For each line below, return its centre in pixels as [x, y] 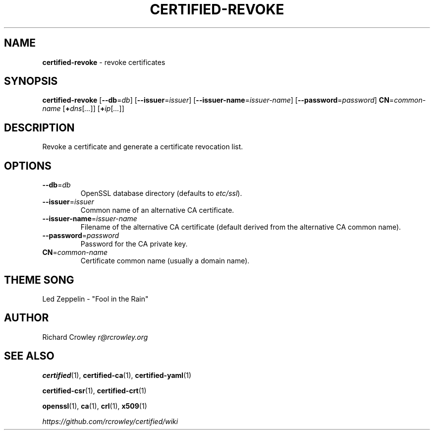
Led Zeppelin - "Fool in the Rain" [95, 299]
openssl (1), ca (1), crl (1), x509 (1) [95, 406]
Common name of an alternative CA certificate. [157, 210]
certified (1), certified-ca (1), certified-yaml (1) [117, 375]
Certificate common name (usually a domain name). [165, 261]
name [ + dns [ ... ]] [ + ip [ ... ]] [83, 109]
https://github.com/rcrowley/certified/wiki [110, 421]
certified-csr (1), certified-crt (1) [94, 390]
